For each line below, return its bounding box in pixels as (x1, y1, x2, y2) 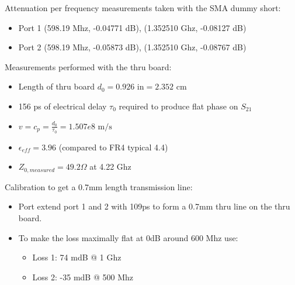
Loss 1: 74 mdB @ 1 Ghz (32, 251, 122, 263)
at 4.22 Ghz (89, 160, 131, 173)
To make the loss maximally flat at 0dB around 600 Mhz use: (18, 231, 238, 243)
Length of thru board (18, 80, 95, 92)
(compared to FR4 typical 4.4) (58, 140, 168, 153)
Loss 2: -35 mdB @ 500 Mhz (32, 270, 133, 283)
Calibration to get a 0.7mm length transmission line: (5, 180, 193, 193)
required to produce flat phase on (119, 99, 238, 112)
